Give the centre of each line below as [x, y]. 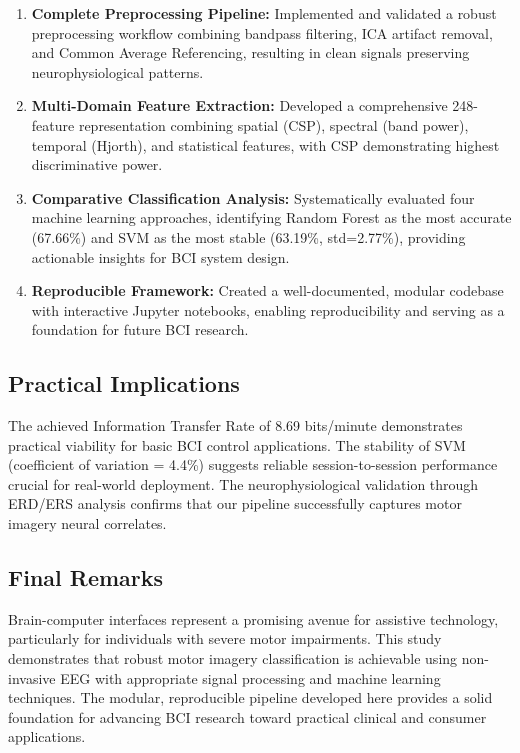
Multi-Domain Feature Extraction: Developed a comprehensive [239, 105]
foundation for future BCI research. [140, 329]
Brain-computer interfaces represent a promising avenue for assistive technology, [253, 618]
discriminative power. [97, 164]
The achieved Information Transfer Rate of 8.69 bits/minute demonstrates [235, 425]
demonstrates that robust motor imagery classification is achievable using [233, 658]
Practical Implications [124, 383]
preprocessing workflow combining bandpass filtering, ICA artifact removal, [262, 32]
